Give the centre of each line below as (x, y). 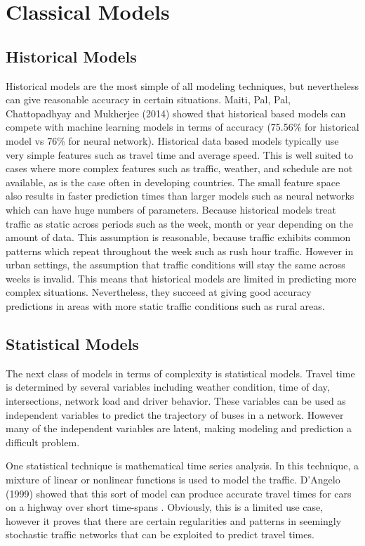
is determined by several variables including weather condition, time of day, (168, 387)
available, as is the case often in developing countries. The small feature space (173, 182)
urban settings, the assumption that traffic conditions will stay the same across (175, 265)
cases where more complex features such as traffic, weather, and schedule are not (179, 168)
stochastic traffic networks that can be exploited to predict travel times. (160, 534)
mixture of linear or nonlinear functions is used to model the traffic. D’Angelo (173, 480)
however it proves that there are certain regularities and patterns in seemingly (174, 520)
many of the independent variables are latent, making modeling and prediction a (179, 428)
